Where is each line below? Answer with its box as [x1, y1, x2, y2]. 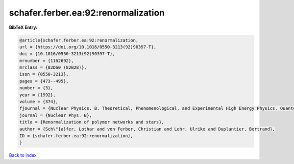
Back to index [9, 152, 37, 158]
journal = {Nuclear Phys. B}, [19, 112, 92, 118]
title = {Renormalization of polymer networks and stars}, [19, 120, 164, 125]
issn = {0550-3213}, [19, 71, 69, 77]
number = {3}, [19, 85, 53, 91]
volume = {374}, [19, 99, 59, 104]
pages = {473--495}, [19, 78, 69, 84]
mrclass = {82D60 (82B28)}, [19, 65, 87, 70]
